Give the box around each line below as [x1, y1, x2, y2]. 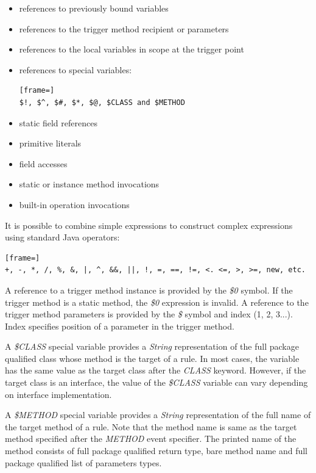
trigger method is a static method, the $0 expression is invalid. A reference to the [5, 295, 309, 308]
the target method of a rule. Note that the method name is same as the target [5, 420, 297, 433]
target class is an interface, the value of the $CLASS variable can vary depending [5, 376, 308, 389]
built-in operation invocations [19, 198, 130, 211]
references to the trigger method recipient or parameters [19, 22, 229, 35]
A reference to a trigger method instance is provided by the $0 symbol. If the [5, 283, 293, 296]
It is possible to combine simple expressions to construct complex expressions [5, 218, 293, 231]
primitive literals [19, 137, 82, 150]
